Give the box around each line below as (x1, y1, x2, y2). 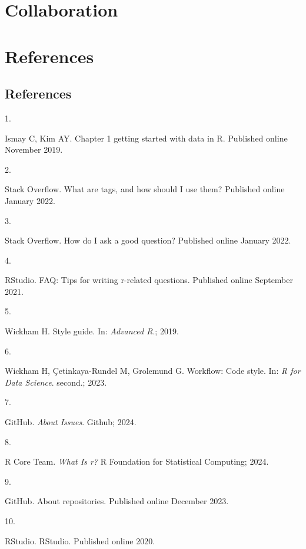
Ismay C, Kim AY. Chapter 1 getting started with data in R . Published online (5, 132, 288, 144)
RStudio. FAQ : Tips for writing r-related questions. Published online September (5, 274, 294, 286)
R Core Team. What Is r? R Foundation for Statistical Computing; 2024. (5, 455, 269, 468)
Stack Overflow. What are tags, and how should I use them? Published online (5, 183, 285, 195)
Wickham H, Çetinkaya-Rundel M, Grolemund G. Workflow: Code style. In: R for (5, 364, 301, 377)
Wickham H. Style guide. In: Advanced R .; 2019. (5, 325, 179, 337)
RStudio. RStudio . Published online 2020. (5, 534, 155, 547)
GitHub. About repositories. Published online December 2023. (5, 495, 229, 507)
